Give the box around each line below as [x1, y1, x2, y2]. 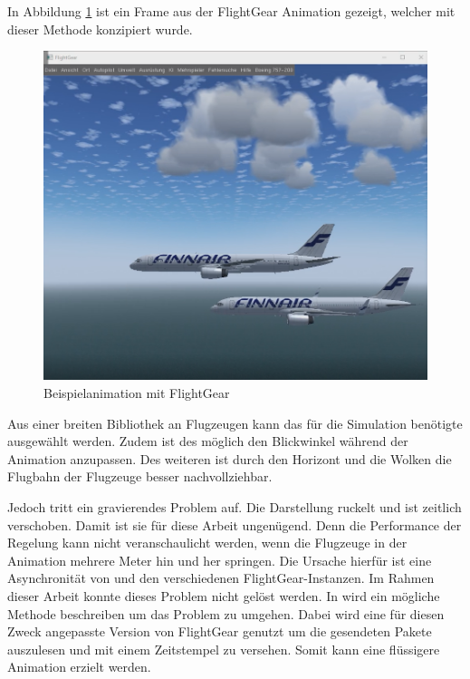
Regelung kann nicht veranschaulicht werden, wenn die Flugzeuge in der [7, 533, 408, 552]
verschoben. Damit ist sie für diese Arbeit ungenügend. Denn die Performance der [7, 515, 462, 534]
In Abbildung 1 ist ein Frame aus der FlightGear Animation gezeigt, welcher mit [7, 2, 456, 20]
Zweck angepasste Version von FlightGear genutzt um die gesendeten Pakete [7, 622, 432, 641]
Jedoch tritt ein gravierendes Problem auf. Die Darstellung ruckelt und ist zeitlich [7, 497, 462, 516]
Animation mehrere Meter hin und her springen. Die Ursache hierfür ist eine [7, 550, 432, 569]
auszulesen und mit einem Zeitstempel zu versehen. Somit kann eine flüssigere [7, 639, 440, 658]
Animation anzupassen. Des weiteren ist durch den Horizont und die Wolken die [7, 449, 452, 468]
